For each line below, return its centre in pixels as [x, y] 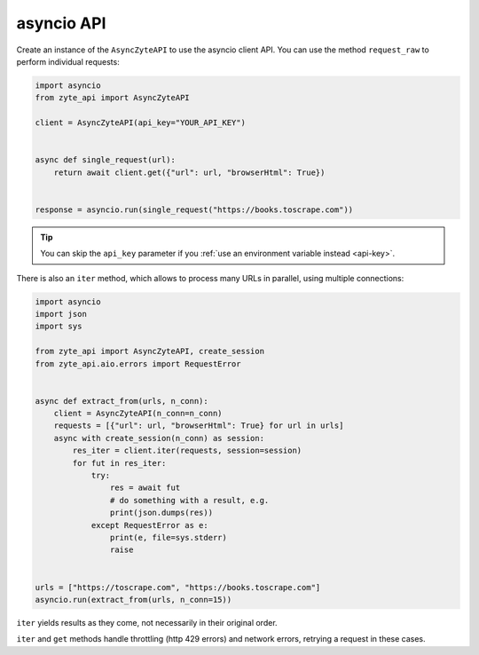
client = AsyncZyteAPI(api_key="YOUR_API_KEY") [140, 123]
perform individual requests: [68, 61]
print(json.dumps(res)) [161, 513]
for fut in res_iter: [119, 463]
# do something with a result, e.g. [189, 500]
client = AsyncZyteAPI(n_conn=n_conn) [138, 414]
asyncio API [61, 23]
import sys [59, 327]
